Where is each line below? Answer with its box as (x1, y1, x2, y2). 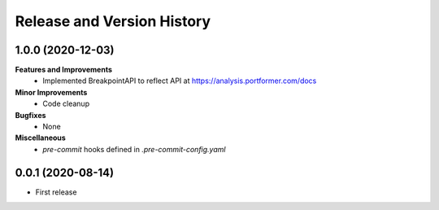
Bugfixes (15, 110, 46, 120)
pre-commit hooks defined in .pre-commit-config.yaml (42, 144, 226, 154)
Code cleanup (42, 98, 89, 109)
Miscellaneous (15, 133, 67, 142)
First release (35, 187, 77, 197)
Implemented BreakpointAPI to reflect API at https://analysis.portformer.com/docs (42, 76, 317, 85)
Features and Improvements (15, 65, 113, 75)
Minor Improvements (15, 87, 88, 97)
